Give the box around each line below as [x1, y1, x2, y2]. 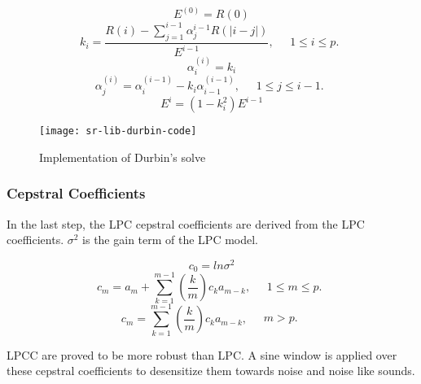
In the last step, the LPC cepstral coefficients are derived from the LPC [7, 215, 365, 232]
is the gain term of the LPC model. [82, 231, 259, 248]
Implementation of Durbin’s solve [39, 148, 206, 165]
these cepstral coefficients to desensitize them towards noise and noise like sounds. [7, 362, 415, 379]
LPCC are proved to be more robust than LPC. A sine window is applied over [7, 346, 397, 363]
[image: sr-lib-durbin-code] [39, 125, 197, 137]
